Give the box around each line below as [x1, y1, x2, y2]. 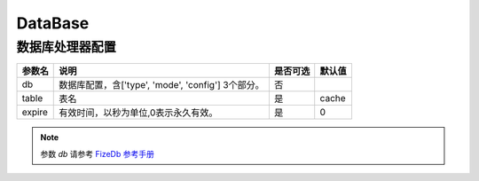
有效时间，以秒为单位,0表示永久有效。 [59, 106, 218, 119]
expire [21, 106, 49, 119]
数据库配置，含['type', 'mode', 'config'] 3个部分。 [59, 79, 265, 91]
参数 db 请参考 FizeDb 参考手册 [40, 148, 154, 159]
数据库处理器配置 [16, 39, 117, 55]
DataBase [16, 13, 90, 33]
